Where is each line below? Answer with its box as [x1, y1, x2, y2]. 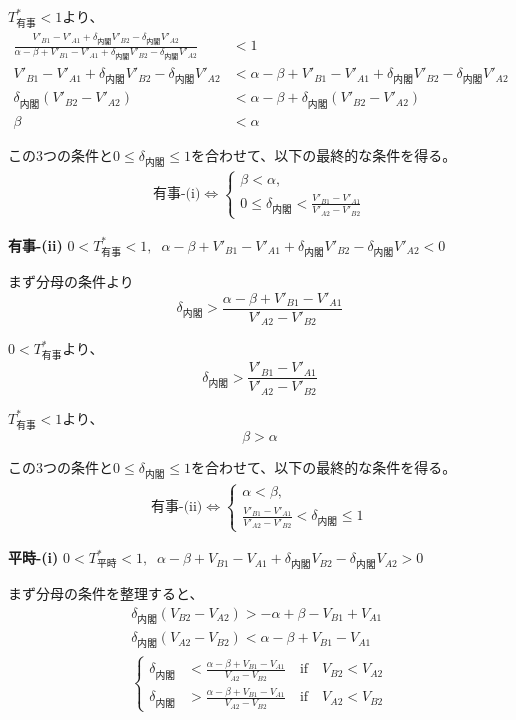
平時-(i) [8, 547, 59, 568]
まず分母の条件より [8, 271, 134, 291]
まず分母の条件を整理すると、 [8, 583, 204, 604]
